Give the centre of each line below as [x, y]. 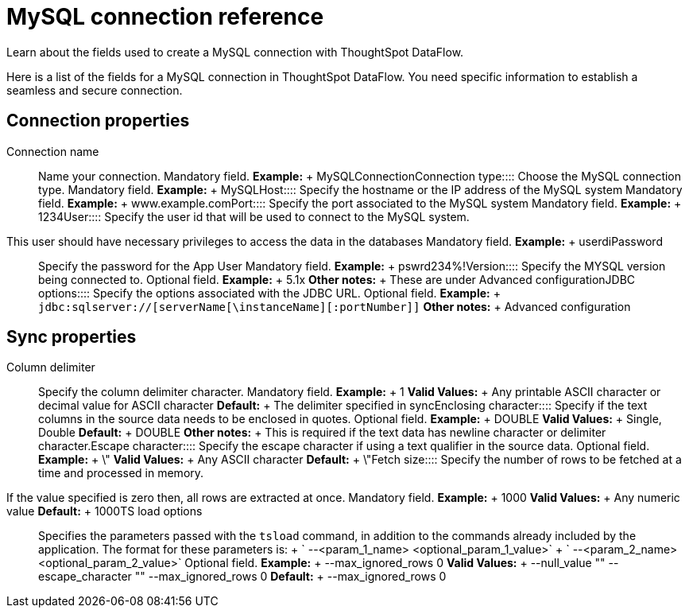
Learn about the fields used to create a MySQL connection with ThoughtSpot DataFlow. [235, 52]
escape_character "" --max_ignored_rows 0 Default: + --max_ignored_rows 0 [242, 577]
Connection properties [98, 121]
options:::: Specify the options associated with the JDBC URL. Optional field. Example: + [269, 293]
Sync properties [72, 337]
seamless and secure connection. [95, 90]
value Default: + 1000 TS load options [105, 511]
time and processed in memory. [121, 473]
